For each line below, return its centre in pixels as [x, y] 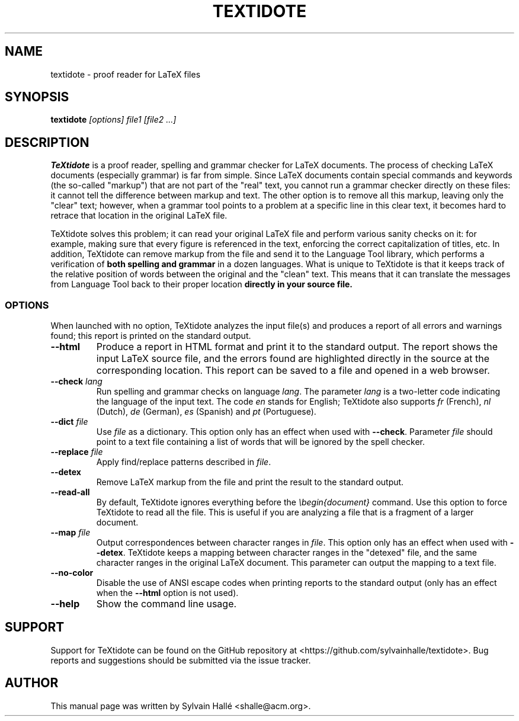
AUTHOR [32, 683]
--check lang [76, 382]
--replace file [77, 452]
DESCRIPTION [47, 142]
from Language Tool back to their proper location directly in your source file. [202, 284]
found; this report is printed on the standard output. [151, 336]
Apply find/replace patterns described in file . [184, 462]
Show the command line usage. [166, 604]
